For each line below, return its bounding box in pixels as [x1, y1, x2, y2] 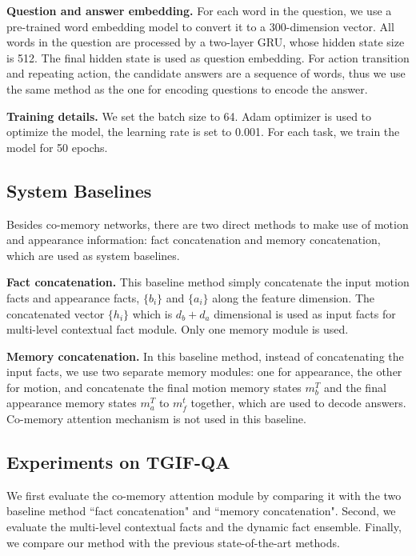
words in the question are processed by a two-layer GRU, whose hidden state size [6, 34, 405, 50]
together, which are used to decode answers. [190, 394, 406, 411]
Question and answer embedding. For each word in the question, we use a [6, 2, 392, 18]
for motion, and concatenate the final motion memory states [6, 378, 302, 395]
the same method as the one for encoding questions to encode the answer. [6, 80, 368, 97]
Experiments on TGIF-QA [6, 450, 230, 474]
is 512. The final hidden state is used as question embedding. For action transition [6, 49, 410, 66]
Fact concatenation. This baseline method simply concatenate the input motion [6, 274, 410, 290]
